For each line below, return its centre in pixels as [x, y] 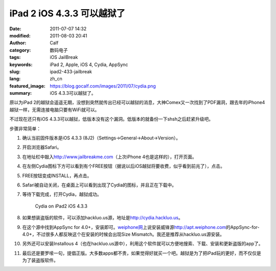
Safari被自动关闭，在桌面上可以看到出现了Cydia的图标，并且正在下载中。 [99, 185]
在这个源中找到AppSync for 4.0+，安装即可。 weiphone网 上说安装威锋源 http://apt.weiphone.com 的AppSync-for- [141, 227]
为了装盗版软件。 [40, 260]
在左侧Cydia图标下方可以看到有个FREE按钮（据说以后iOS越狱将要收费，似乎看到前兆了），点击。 [123, 166]
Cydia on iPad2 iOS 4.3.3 [61, 206]
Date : [15, 29]
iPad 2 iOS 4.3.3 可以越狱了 [67, 13]
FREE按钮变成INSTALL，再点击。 [57, 175]
